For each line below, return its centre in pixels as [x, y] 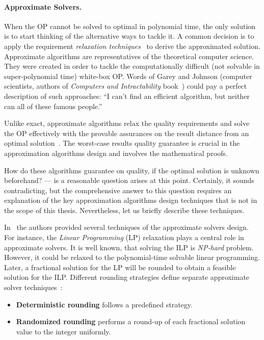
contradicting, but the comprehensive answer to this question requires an [118, 190]
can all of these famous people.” [53, 106]
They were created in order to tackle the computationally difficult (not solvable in [132, 66]
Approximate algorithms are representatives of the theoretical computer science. [129, 56]
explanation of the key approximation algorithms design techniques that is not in [131, 200]
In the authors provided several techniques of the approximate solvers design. [126, 227]
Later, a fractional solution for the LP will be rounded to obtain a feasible [120, 267]
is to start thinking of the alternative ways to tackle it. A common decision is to [129, 36]
